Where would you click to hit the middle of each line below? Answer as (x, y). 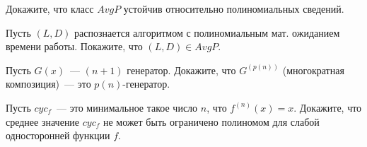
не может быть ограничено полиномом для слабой (211, 121)
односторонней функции (58, 135)
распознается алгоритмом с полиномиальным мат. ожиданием (207, 32)
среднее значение (43, 121)
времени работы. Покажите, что (74, 46)
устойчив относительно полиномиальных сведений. (234, 8)
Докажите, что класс (50, 8)
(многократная (313, 70)
